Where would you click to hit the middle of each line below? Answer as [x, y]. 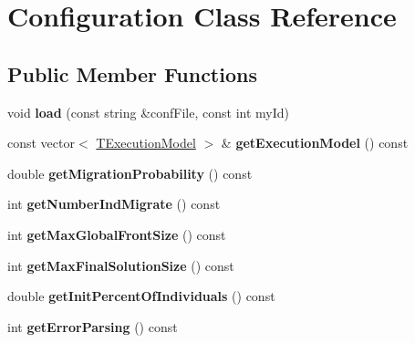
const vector [41, 143]
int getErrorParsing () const [93, 326]
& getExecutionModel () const [315, 143]
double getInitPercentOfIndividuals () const [141, 296]
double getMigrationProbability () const [130, 173]
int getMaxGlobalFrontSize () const [117, 234]
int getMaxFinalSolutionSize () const [121, 265]
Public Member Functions [132, 73]
